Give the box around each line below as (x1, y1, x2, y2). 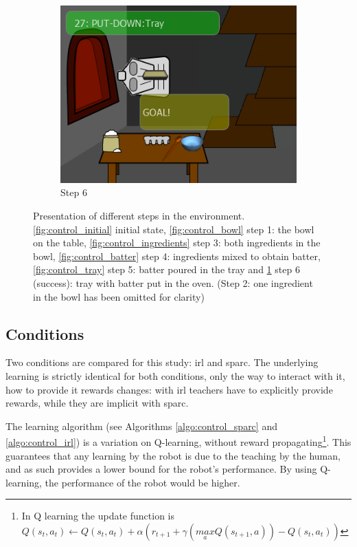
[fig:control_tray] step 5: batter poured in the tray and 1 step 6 (33, 262, 300, 277)
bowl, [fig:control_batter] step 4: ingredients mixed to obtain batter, (33, 248, 321, 263)
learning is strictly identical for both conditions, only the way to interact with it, (5, 368, 345, 383)
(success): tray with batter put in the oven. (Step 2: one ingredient (33, 275, 313, 290)
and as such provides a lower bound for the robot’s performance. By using (5, 462, 317, 476)
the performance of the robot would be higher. (45, 475, 240, 489)
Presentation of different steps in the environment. (33, 208, 245, 222)
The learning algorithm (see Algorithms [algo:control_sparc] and (5, 418, 277, 433)
